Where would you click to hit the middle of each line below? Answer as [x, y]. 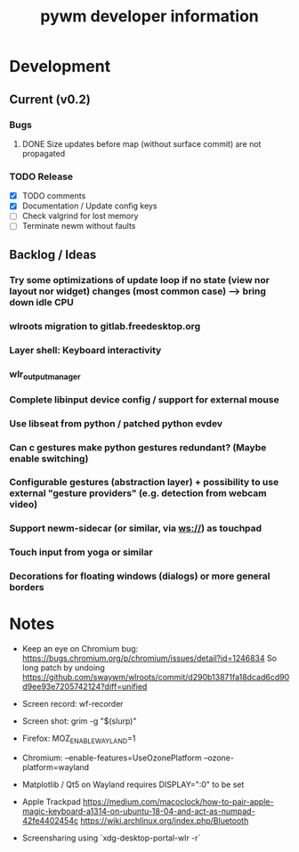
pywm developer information [149, 16]
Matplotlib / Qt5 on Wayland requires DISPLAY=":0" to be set [133, 784]
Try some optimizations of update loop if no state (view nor [139, 280]
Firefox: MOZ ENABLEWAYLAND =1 [79, 739]
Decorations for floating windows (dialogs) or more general [140, 576]
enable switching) [49, 458]
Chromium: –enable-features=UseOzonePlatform [112, 758]
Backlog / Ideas [53, 254]
